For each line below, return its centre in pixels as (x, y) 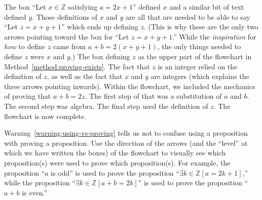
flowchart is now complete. (45, 116)
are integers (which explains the (200, 76)
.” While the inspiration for (214, 36)
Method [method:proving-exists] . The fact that (77, 66)
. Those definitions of (65, 16)
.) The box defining (100, 56)
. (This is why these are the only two (201, 27)
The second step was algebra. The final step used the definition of (106, 106)
